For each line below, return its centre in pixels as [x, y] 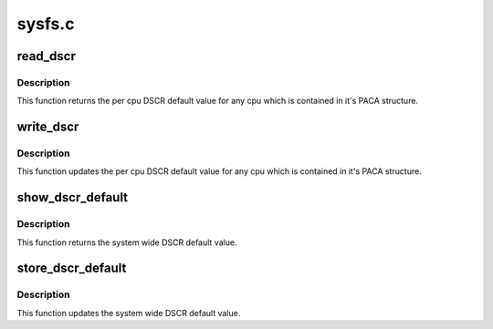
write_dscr [48, 127]
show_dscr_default [72, 197]
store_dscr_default [72, 268]
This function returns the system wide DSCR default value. [127, 242]
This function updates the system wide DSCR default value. [129, 313]
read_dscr [47, 56]
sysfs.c [46, 24]
